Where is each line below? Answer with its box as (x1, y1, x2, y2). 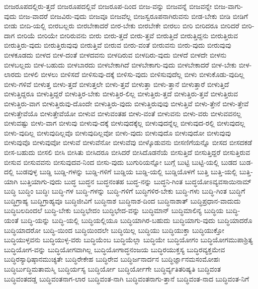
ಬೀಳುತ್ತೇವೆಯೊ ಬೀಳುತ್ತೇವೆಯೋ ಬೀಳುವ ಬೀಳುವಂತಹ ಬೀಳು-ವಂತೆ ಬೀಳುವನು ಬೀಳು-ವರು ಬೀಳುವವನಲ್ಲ (4, 108, 242, 118)
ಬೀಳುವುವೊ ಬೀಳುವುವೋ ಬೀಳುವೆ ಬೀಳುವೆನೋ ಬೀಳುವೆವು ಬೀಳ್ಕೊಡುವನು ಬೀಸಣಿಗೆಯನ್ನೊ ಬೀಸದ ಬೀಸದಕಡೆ (4, 137, 252, 147)
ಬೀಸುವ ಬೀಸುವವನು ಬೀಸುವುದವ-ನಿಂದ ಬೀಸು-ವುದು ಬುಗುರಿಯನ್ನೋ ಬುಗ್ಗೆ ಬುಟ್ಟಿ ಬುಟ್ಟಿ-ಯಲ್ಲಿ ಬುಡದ (4, 156, 237, 167)
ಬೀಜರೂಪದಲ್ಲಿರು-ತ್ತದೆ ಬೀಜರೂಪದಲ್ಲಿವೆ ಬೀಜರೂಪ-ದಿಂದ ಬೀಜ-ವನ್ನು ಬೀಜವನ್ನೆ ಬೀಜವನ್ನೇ (4, 1, 212, 11)
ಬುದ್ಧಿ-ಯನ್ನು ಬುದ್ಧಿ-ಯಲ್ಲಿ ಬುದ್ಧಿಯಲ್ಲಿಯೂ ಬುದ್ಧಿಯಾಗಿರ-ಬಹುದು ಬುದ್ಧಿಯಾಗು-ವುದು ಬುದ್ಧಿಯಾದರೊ (20, 215, 253, 225)
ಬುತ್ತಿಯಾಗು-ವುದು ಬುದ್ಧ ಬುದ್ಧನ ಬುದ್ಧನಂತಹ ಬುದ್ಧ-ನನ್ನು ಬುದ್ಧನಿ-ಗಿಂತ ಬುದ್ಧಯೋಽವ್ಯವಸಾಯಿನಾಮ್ (20, 176, 252, 186)
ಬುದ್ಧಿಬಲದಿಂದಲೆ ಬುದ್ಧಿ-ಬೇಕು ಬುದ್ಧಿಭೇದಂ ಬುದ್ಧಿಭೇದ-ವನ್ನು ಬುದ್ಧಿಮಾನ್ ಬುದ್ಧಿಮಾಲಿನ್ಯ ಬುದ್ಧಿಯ (4, 205, 224, 216)
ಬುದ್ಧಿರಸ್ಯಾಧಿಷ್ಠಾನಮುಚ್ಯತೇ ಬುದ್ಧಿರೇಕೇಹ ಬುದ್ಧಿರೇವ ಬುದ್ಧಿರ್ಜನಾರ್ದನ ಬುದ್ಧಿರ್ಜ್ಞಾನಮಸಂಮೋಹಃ (4, 254, 220, 264)
